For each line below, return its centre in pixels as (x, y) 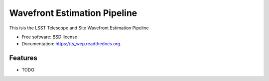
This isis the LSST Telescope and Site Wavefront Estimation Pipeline (79, 28)
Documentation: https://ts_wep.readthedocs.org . (71, 44)
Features (23, 58)
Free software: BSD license (49, 37)
